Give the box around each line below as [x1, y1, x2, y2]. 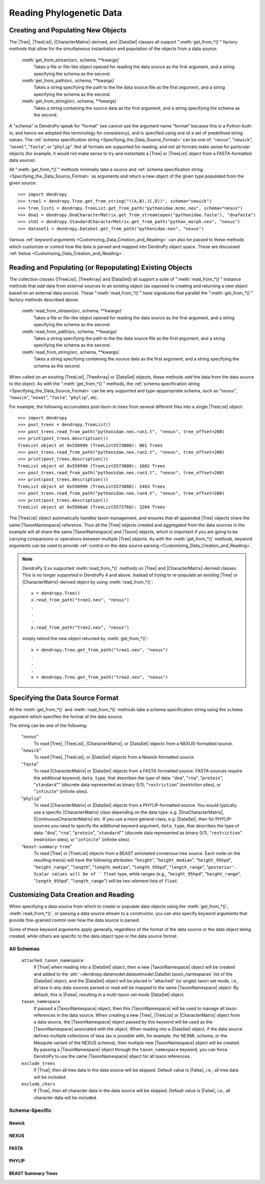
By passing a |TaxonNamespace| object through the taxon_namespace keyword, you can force [33, 1047, 228, 1052]
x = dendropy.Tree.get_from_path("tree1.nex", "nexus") [31, 647, 168, 652]
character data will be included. [33, 1094, 98, 1101]
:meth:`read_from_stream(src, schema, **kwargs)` [21, 308, 123, 314]
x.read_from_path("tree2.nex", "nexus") [31, 624, 130, 630]
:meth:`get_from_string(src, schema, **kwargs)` [21, 98, 118, 104]
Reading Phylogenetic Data [9, 7, 122, 18]
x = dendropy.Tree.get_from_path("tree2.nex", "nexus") [31, 674, 168, 680]
